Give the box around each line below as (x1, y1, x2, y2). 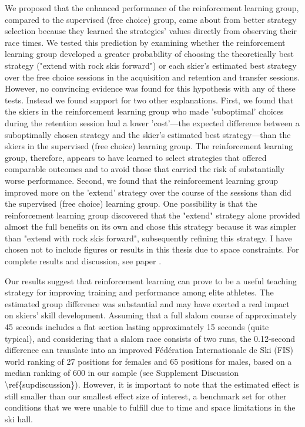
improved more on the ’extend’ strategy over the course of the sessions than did (5, 186, 291, 198)
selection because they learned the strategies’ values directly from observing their (5, 25, 297, 37)
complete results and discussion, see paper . (5, 255, 162, 267)
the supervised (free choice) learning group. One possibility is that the (5, 197, 257, 210)
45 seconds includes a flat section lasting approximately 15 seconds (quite (5, 321, 269, 333)
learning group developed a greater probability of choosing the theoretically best (5, 48, 294, 60)
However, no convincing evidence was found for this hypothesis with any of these (5, 82, 296, 95)
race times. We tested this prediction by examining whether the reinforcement (5, 36, 286, 48)
